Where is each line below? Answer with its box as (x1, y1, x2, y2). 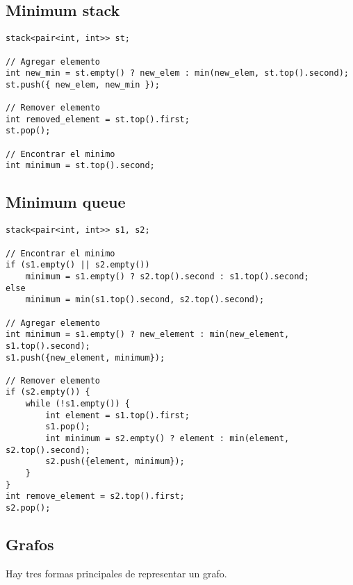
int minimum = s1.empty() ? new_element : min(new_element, (6, 329, 290, 340)
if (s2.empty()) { (6, 387, 90, 397)
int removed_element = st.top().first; (6, 114, 190, 124)
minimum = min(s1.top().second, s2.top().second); (25, 295, 265, 305)
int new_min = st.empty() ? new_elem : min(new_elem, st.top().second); (6, 68, 349, 79)
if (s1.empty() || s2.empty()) (6, 260, 150, 270)
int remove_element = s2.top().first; (6, 491, 185, 502)
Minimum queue (6, 191, 126, 213)
